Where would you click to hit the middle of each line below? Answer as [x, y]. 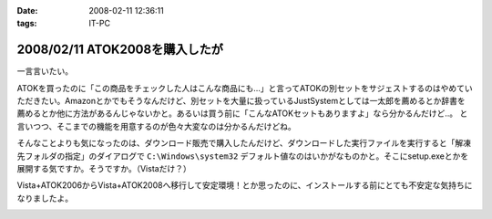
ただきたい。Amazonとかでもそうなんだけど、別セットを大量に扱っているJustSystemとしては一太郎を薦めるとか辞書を [241, 101]
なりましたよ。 [45, 198]
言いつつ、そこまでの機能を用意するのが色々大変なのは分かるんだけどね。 [156, 126]
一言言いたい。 [45, 71]
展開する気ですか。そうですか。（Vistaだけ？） [104, 169]
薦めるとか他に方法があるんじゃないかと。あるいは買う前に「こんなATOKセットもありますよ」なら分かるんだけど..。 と [242, 113]
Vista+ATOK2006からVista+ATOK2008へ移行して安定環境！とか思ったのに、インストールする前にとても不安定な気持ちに [245, 185]
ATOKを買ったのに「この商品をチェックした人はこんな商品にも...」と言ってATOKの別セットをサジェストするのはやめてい [245, 88]
